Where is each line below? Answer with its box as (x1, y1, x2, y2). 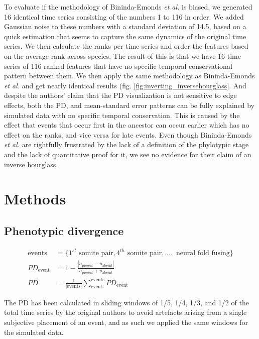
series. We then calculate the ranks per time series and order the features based (4, 41, 248, 51)
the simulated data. (4, 326, 64, 337)
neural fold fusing (176, 250, 230, 257)
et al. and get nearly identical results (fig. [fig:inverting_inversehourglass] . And (4, 80, 246, 90)
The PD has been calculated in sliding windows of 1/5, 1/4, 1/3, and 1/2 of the (4, 297, 249, 307)
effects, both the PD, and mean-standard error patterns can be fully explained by (4, 99, 255, 110)
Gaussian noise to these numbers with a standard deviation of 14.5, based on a (4, 21, 246, 32)
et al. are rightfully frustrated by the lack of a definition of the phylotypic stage (4, 139, 249, 150)
